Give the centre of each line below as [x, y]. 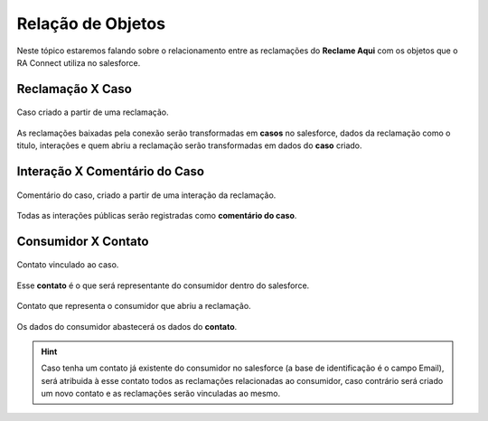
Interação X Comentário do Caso [111, 171]
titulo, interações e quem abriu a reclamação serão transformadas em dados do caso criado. [189, 145]
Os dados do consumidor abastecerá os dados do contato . [127, 326]
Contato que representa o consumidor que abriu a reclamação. [134, 306]
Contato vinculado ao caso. [68, 265]
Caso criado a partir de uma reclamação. [93, 112]
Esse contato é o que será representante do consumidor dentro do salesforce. [163, 285]
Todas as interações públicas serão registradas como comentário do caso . [157, 215]
